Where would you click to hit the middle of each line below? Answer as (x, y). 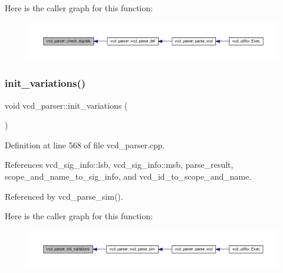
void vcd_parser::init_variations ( (66, 105)
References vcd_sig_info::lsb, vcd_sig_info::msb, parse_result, (119, 165)
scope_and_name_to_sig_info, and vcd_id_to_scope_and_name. (128, 176)
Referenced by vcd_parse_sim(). (64, 196)
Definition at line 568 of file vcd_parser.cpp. (85, 144)
